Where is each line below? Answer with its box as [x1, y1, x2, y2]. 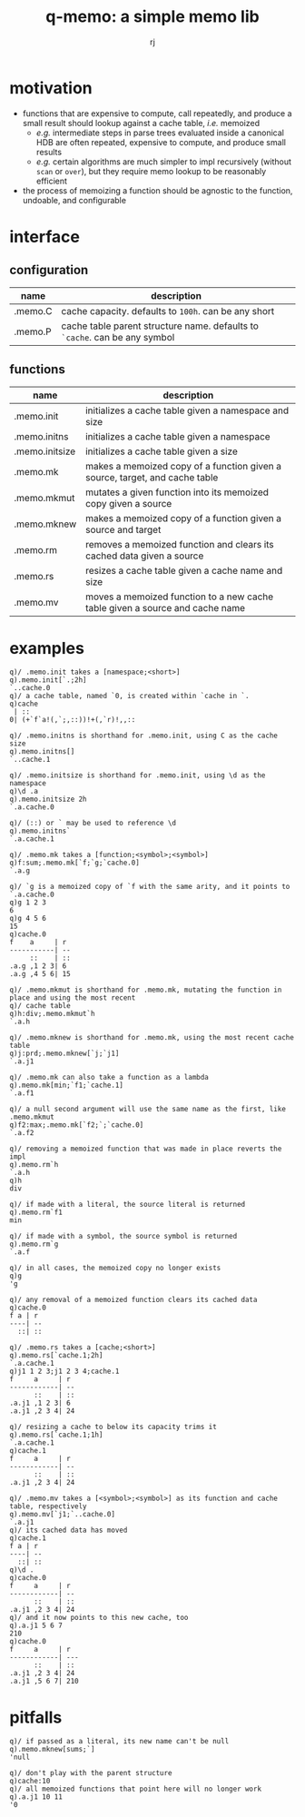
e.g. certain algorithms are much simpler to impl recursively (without [35, 156, 292, 167]
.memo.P [14, 325, 52, 338]
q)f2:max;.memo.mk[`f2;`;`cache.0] [9, 1121, 144, 1130]
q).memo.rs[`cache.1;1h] [9, 1430, 103, 1440]
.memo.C [14, 304, 53, 317]
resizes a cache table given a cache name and [84, 564, 283, 577]
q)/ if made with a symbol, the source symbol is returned [9, 1232, 238, 1241]
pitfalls [9, 1707, 63, 1727]
